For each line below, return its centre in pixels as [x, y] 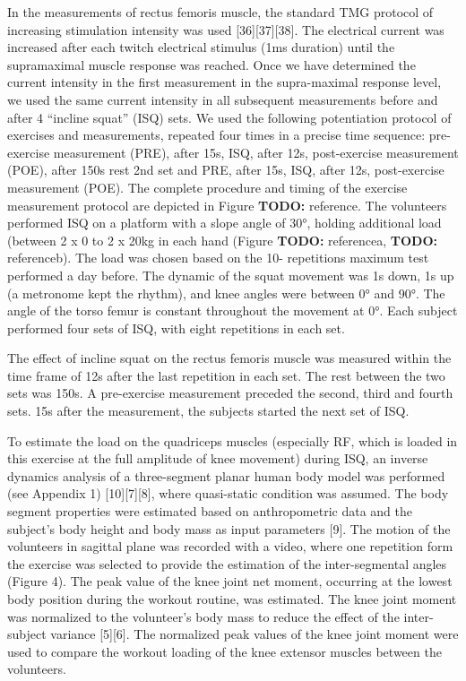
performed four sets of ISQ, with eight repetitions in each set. [176, 328]
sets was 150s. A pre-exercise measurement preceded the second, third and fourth [230, 393]
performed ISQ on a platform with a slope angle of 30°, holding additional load [224, 223]
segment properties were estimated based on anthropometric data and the [210, 511]
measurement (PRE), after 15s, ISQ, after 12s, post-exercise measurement [256, 152]
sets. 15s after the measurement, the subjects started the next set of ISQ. [208, 411]
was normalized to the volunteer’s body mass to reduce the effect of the [203, 616]
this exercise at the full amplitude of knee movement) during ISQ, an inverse [218, 458]
